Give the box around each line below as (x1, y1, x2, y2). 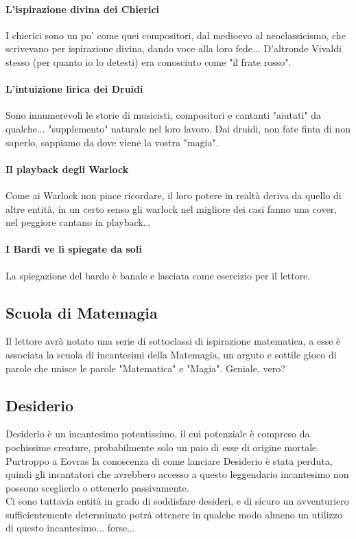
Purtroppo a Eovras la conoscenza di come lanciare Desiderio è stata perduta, (5, 453, 333, 468)
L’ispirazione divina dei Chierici (5, 1, 160, 16)
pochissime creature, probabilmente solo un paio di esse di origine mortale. (5, 439, 320, 454)
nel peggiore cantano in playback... (5, 215, 152, 229)
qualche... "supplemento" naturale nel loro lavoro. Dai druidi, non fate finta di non (5, 121, 351, 135)
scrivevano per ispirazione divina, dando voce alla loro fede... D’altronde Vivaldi (5, 41, 342, 56)
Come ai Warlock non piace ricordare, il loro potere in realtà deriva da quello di (5, 187, 342, 202)
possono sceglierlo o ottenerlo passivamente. (5, 480, 189, 494)
